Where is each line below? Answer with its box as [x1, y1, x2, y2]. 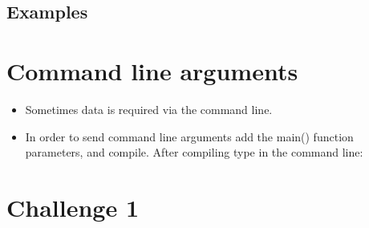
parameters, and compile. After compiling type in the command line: [25, 144, 363, 161]
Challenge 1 [6, 190, 140, 223]
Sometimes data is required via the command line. [25, 100, 273, 117]
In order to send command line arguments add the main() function [25, 128, 354, 145]
